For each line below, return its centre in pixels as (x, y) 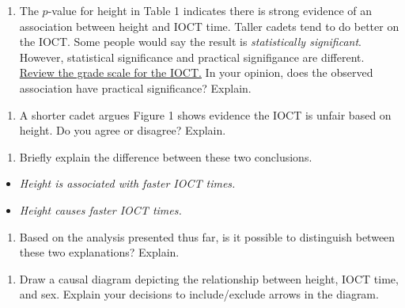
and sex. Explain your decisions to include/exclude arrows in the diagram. (199, 294)
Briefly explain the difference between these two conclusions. (166, 156)
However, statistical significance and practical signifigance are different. (192, 57)
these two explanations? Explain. (99, 252)
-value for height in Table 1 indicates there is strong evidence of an (210, 10)
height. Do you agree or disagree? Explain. (123, 130)
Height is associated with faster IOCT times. (127, 183)
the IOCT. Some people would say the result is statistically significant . (190, 42)
